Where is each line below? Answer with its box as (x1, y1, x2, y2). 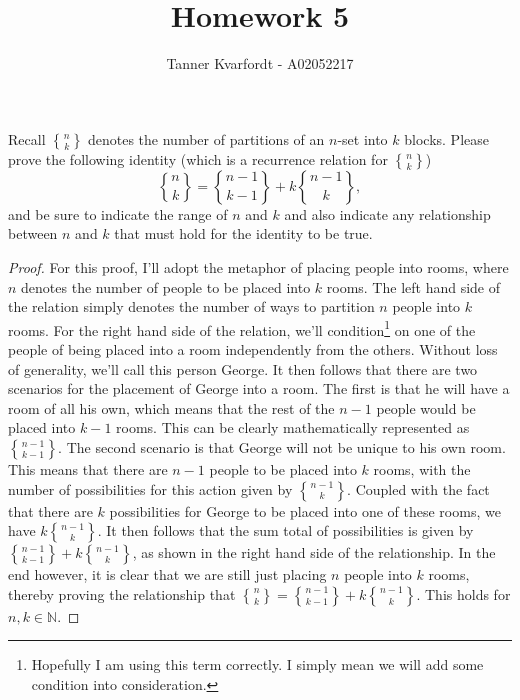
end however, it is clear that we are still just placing (8, 564, 327, 585)
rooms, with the (373, 458, 471, 479)
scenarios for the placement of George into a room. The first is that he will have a (8, 378, 510, 399)
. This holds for (416, 583, 511, 604)
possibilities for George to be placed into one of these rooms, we (109, 500, 501, 521)
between (8, 223, 58, 244)
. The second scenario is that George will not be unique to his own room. (58, 436, 506, 457)
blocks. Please (404, 128, 489, 149)
